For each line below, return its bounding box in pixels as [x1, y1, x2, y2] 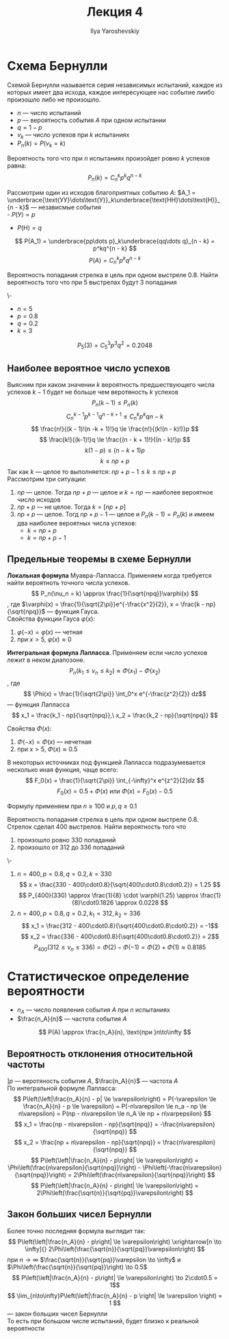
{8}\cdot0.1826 [71, 898, 114, 906]
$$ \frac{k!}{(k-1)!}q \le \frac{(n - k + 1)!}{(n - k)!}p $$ [39, 435, 191, 443]
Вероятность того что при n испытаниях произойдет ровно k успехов [7, 154, 211, 163]
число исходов [16, 495, 61, 503]
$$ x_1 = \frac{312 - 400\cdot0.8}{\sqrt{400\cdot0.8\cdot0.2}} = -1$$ [21, 921, 219, 929]
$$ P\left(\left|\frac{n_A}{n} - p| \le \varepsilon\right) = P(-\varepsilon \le [13, 1095, 217, 1103]
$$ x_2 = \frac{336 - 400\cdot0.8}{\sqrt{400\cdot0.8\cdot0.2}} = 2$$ [21, 932, 219, 940]
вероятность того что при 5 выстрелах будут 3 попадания [7, 279, 178, 287]
